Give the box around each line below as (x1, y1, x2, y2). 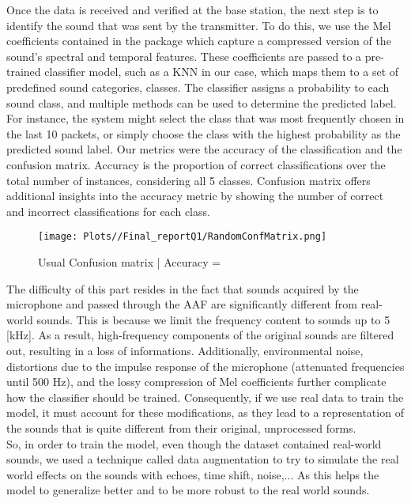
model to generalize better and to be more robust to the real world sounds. (6, 482, 370, 498)
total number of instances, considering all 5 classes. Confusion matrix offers (6, 172, 371, 188)
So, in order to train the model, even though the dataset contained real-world (6, 435, 382, 452)
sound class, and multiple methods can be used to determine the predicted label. (6, 94, 397, 111)
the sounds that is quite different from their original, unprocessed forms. (6, 419, 356, 436)
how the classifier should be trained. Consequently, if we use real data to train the (6, 388, 404, 405)
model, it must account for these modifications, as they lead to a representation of (6, 404, 404, 421)
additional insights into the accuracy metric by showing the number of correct (6, 187, 384, 204)
